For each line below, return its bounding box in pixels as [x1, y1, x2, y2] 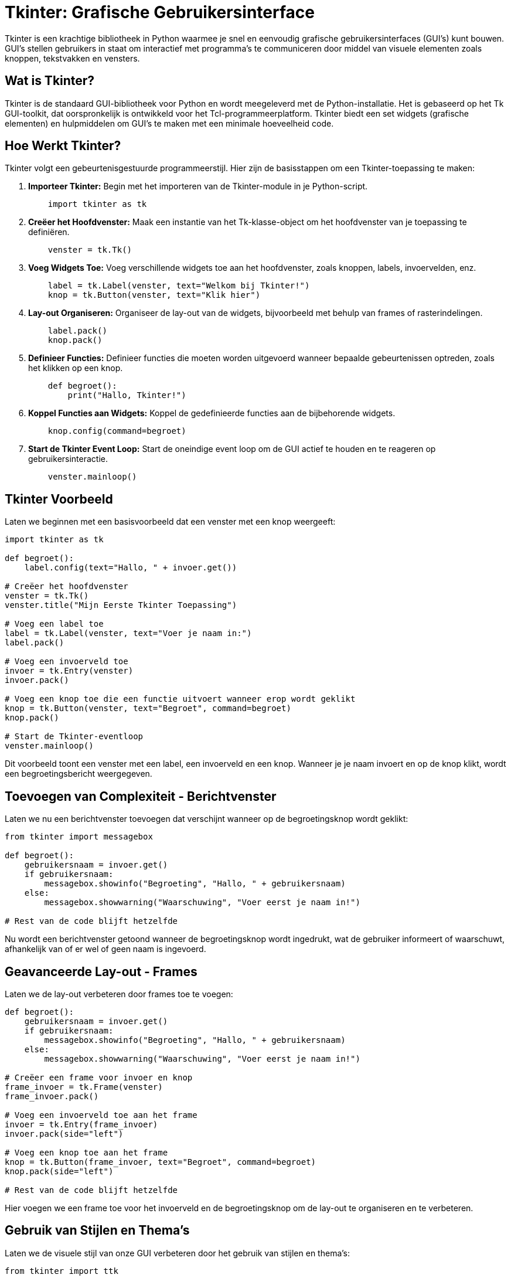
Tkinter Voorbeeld [5, 491, 113, 507]
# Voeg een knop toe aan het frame [5, 1147, 168, 1157]
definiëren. [28, 227, 70, 237]
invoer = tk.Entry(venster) [5, 666, 134, 676]
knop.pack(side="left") [5, 1166, 114, 1176]
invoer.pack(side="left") [5, 1129, 124, 1138]
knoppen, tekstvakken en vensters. [5, 53, 140, 63]
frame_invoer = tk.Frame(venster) [5, 1082, 163, 1092]
